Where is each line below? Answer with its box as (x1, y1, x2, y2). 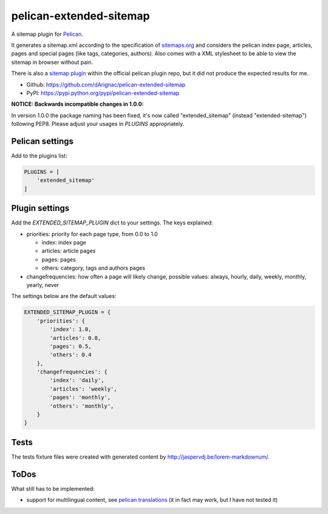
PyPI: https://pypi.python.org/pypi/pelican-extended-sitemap (26, 89, 180, 97)
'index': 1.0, (49, 326, 92, 333)
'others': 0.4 (49, 352, 92, 358)
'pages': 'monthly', (49, 394, 111, 401)
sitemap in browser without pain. (11, 58, 94, 66)
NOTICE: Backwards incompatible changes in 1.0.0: (11, 100, 144, 108)
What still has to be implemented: (11, 485, 95, 492)
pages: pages (41, 255, 76, 263)
